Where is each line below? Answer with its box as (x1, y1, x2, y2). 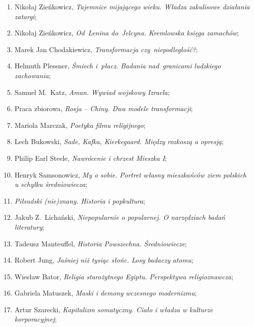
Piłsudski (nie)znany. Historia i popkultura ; (14, 195, 145, 206)
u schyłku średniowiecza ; (14, 179, 87, 189)
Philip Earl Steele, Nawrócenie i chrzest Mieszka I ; (14, 152, 167, 163)
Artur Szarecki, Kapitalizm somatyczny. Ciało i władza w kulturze (14, 304, 213, 314)
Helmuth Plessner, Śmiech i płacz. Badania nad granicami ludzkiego (14, 60, 221, 71)
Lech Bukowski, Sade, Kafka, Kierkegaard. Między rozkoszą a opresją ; (14, 136, 224, 147)
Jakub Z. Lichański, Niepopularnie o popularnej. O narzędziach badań (14, 212, 226, 222)
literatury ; (14, 221, 44, 232)
